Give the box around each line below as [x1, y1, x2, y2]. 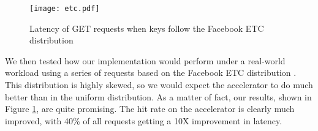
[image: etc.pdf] [29, 4, 100, 13]
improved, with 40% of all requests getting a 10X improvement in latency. [5, 114, 282, 127]
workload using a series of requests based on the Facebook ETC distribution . [5, 66, 297, 79]
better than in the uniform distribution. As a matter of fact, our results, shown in [5, 90, 312, 103]
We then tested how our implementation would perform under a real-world [5, 54, 286, 67]
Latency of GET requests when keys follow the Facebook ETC [29, 21, 264, 34]
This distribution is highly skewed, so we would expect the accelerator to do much [5, 78, 313, 91]
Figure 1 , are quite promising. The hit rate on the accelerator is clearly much [5, 102, 295, 115]
